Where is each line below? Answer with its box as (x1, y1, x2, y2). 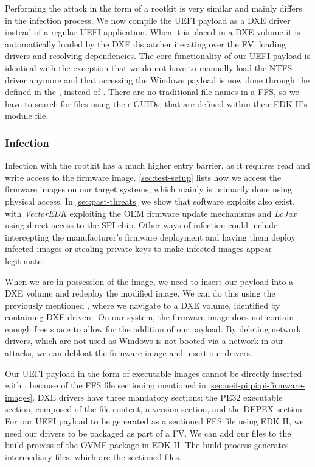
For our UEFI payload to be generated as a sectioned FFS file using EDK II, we (5, 415, 304, 427)
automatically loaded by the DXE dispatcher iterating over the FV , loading (5, 37, 286, 50)
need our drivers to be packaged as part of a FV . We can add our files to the (5, 426, 291, 439)
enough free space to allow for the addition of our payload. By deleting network (5, 322, 301, 335)
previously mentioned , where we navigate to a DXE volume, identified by (5, 298, 280, 311)
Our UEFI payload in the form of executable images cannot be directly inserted (5, 367, 302, 379)
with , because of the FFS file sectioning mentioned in (5, 379, 206, 392)
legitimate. (5, 254, 44, 267)
